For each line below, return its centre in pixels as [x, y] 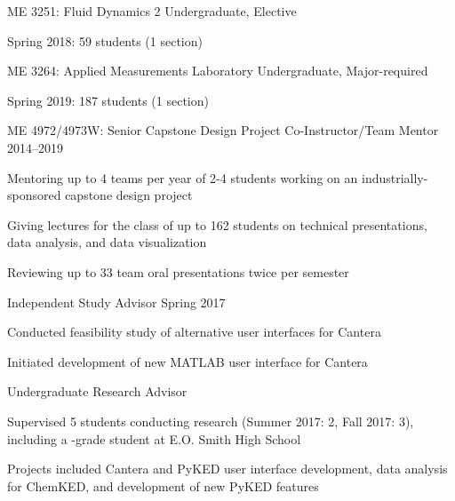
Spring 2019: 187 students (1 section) [108, 100]
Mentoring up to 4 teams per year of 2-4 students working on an [183, 177]
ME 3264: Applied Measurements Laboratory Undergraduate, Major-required [218, 71]
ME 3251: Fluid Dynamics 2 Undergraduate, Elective [152, 11]
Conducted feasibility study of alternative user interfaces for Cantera [194, 332]
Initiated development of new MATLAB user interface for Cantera [188, 361]
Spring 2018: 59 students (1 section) [105, 40]
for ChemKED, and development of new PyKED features [163, 485]
